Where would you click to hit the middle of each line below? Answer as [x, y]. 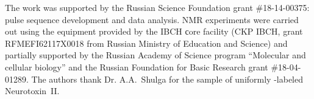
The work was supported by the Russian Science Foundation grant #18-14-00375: [157, 7]
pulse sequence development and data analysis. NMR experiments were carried [152, 19]
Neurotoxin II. [32, 91]
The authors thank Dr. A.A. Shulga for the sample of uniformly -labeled [167, 79]
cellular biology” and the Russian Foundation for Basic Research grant [137, 67]
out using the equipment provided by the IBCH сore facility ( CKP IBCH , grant [154, 31]
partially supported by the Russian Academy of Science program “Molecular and [155, 55]
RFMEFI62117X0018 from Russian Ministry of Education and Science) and [146, 43]
